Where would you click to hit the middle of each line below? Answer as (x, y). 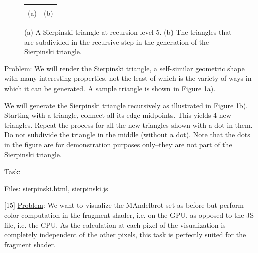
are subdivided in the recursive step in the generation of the (117, 41)
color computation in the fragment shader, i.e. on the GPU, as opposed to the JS (129, 215)
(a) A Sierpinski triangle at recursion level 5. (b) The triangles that (128, 32)
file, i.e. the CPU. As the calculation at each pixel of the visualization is (115, 225)
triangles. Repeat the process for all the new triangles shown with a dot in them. (128, 124)
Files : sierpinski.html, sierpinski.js (56, 188)
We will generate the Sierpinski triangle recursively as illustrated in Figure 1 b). (126, 105)
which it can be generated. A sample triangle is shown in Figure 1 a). (110, 88)
